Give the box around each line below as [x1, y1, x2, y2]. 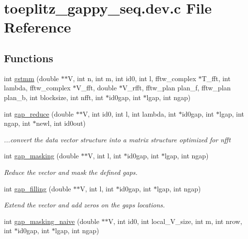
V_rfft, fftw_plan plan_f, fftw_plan [122, 83, 231, 93]
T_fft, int [201, 73, 231, 83]
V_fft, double [76, 83, 117, 93]
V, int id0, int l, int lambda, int [82, 108, 176, 119]
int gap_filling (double [4, 183, 71, 193]
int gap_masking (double [4, 151, 79, 161]
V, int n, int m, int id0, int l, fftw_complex [67, 73, 196, 83]
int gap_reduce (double [4, 108, 74, 119]
